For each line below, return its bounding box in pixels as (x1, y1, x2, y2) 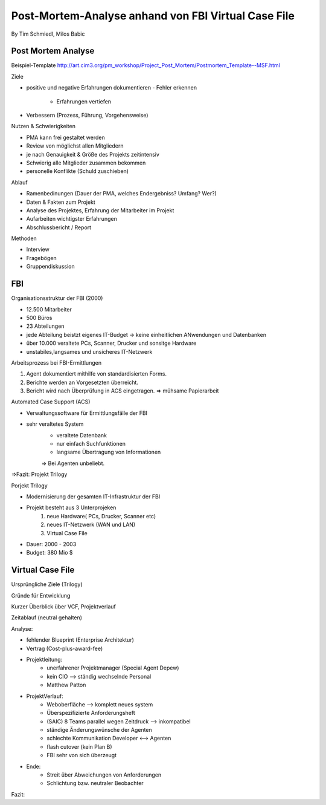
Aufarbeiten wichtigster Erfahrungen (26, 215, 117, 223)
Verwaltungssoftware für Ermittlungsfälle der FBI (26, 409, 148, 417)
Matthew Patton (46, 681, 86, 689)
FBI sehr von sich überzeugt (46, 752, 117, 759)
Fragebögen (26, 254, 57, 261)
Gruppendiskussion (26, 263, 75, 270)
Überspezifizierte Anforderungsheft (46, 709, 135, 717)
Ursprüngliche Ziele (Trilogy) (11, 581, 83, 588)
